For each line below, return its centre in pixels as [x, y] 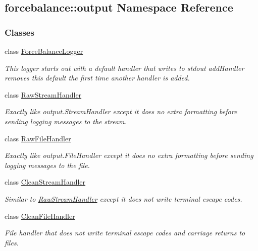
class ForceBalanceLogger [44, 51]
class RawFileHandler [38, 138]
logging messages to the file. [47, 165]
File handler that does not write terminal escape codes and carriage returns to [125, 233]
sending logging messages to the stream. [66, 121]
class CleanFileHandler [40, 216]
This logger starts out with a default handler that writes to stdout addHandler [124, 68]
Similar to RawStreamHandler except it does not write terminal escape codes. [123, 198]
